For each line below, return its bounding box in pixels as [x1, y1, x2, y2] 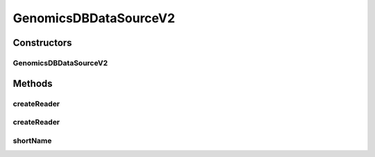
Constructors [12, 37, 72, 49]
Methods [12, 77, 53, 90]
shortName [12, 135, 52, 145]
